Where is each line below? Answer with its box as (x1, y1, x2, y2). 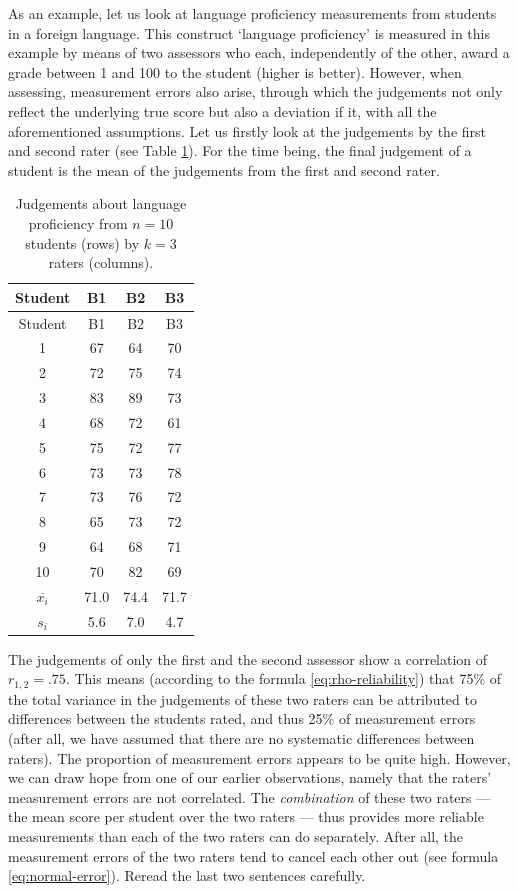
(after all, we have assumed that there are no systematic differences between (8, 728, 475, 749)
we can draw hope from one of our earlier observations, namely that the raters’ (8, 767, 492, 788)
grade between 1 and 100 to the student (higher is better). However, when (8, 61, 462, 82)
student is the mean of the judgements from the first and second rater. (8, 159, 440, 180)
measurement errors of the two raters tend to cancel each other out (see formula (8, 845, 499, 866)
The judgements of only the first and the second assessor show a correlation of (8, 648, 488, 669)
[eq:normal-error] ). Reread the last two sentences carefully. (8, 865, 366, 886)
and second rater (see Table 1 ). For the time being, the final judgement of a (8, 140, 472, 161)
